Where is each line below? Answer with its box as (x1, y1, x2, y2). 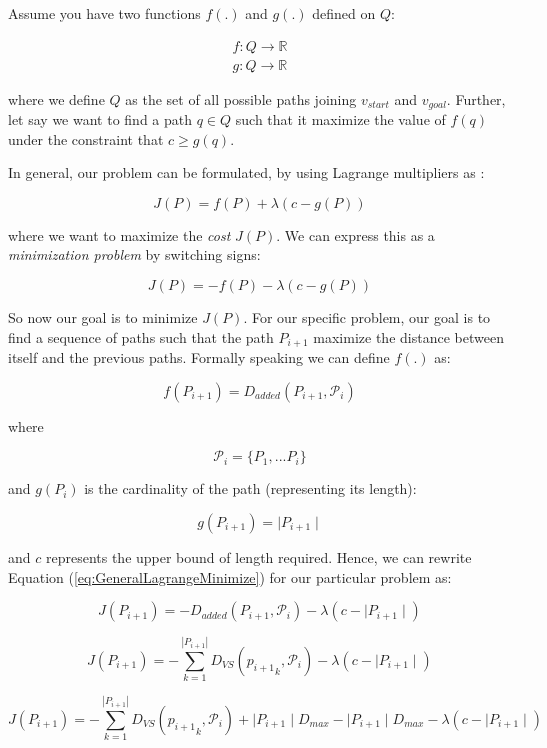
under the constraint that (8, 128, 164, 149)
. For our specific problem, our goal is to (243, 307, 491, 328)
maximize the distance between (313, 326, 504, 347)
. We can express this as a (276, 224, 435, 245)
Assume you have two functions (8, 3, 201, 23)
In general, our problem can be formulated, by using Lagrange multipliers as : (8, 162, 485, 183)
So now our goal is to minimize (8, 307, 198, 328)
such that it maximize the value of (235, 109, 446, 130)
